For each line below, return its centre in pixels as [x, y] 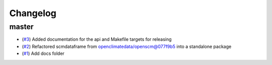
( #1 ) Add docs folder [43, 53]
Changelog [33, 13]
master [21, 27]
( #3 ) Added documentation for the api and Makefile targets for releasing [97, 39]
